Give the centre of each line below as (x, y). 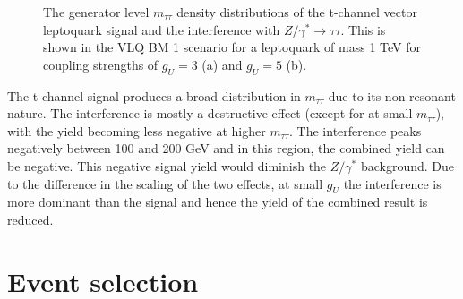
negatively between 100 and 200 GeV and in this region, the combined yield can (226, 148)
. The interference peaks (356, 130)
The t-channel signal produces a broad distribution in (154, 95)
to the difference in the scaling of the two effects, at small (165, 183)
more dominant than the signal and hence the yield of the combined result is (218, 202)
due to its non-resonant (392, 95)
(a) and (222, 64)
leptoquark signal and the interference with (162, 29)
